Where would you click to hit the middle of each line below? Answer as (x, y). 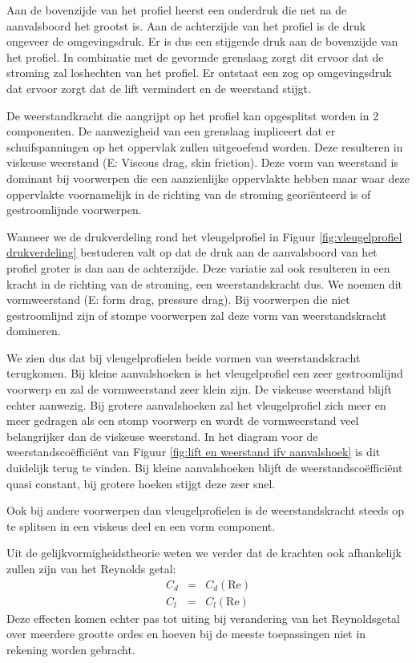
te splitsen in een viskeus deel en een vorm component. (141, 526)
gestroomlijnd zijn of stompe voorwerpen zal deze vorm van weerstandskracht (197, 315)
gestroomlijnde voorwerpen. (74, 210)
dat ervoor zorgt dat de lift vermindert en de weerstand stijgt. (159, 88)
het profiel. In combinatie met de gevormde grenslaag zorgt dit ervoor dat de (195, 57)
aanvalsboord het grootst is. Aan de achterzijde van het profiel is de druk (186, 25)
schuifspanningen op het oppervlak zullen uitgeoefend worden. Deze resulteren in (205, 146)
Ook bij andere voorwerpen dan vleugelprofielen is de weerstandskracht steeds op (206, 510)
